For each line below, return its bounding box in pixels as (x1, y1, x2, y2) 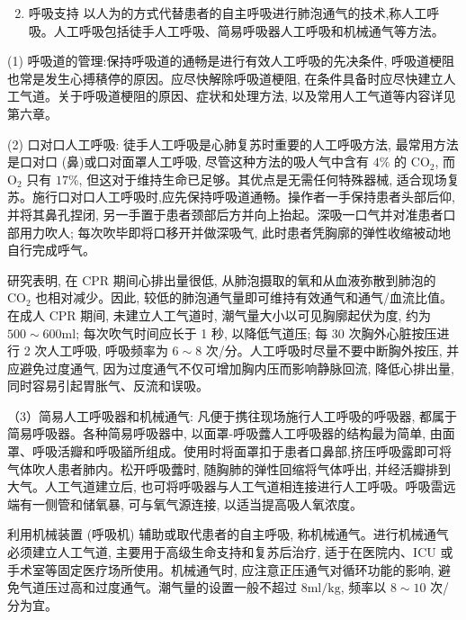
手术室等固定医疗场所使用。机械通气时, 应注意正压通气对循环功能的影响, (7, 560, 435, 579)
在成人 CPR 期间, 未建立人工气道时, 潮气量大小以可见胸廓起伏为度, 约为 (7, 305, 431, 324)
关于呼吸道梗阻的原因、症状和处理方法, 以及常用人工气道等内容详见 (57, 86, 456, 105)
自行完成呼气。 (7, 240, 95, 259)
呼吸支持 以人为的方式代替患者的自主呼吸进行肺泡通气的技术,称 (28, 4, 402, 22)
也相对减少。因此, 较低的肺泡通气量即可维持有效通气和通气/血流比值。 (35, 288, 453, 307)
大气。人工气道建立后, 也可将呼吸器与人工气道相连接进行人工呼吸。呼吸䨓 (7, 477, 444, 496)
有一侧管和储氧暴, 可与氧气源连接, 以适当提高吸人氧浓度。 (19, 494, 363, 513)
